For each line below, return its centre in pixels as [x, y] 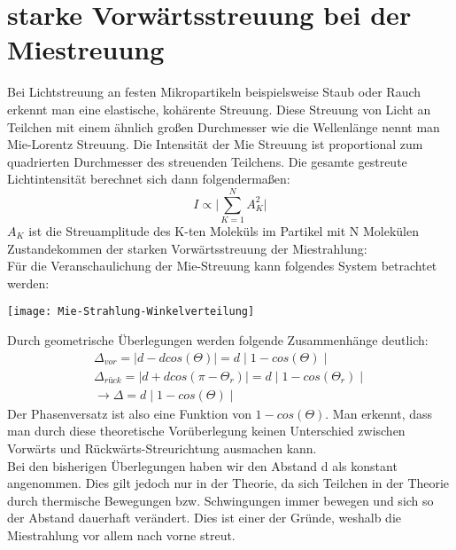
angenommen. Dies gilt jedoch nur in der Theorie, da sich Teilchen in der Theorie [228, 483]
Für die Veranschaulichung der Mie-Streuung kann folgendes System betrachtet [222, 266]
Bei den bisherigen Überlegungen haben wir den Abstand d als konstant [202, 465]
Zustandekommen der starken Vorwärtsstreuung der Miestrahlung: [187, 248]
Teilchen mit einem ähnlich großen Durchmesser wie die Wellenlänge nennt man [224, 126]
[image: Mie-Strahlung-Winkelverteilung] [131, 312]
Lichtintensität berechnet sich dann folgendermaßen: [149, 179]
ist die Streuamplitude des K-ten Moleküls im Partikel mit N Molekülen [224, 231]
